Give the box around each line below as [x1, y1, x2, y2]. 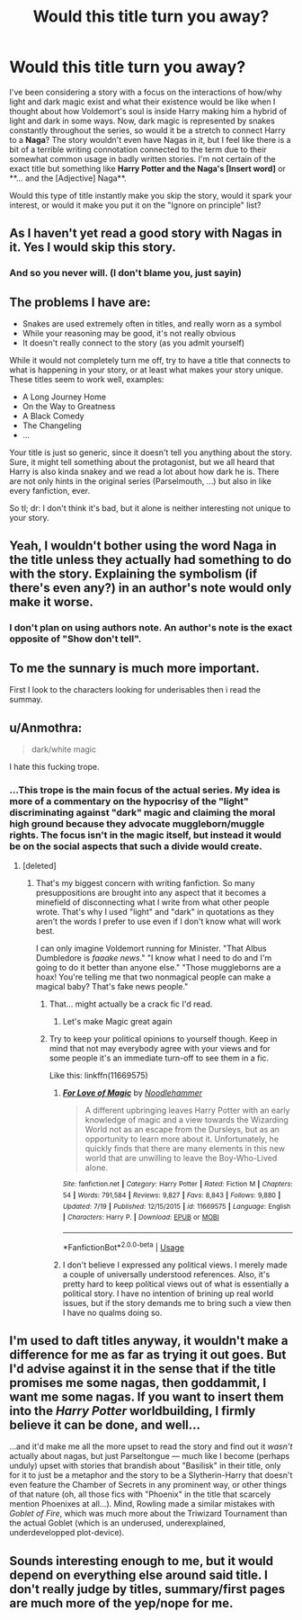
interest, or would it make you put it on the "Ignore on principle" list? [9, 200, 262, 210]
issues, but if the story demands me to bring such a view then [62, 1297, 292, 1308]
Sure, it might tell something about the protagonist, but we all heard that [9, 457, 276, 468]
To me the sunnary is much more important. [9, 660, 261, 676]
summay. [9, 694, 43, 705]
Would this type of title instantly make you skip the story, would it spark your [9, 190, 292, 201]
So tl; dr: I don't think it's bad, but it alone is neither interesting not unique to [9, 503, 291, 514]
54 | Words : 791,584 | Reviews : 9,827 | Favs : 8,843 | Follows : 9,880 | [62, 1190, 281, 1200]
